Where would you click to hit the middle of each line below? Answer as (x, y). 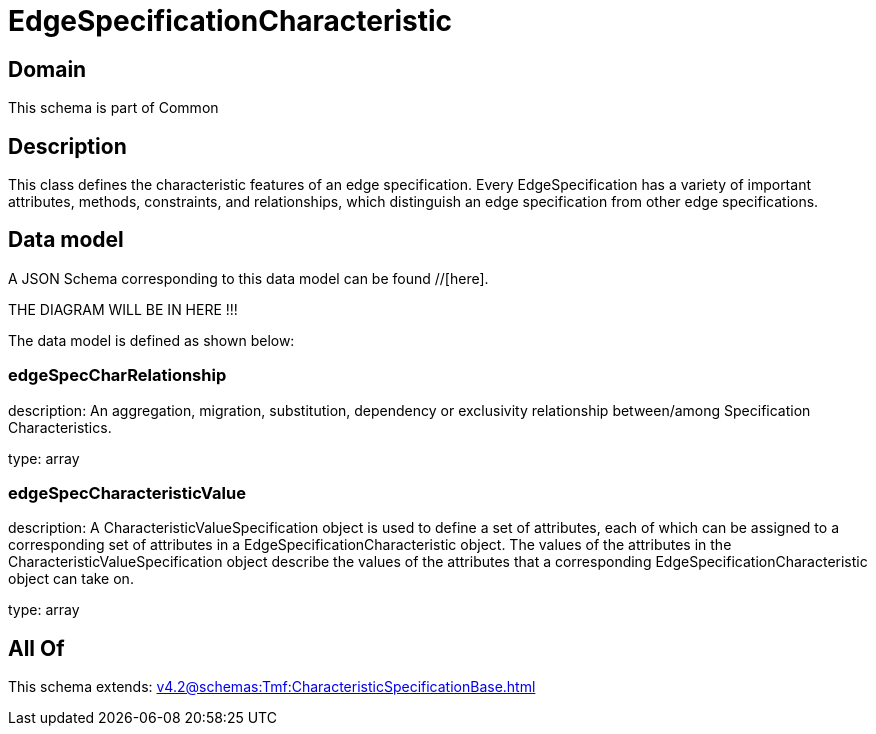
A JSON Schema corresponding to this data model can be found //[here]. (248, 278)
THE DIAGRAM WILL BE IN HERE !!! (123, 309)
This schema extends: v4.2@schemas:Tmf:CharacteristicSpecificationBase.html (272, 687)
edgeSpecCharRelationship (117, 375)
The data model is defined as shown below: (151, 340)
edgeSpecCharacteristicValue (127, 492)
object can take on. (71, 579)
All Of (36, 648)
